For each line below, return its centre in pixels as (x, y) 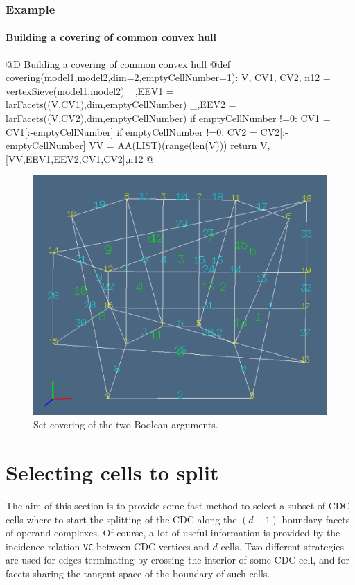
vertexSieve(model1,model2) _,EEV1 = (90, 90)
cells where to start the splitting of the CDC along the (121, 519)
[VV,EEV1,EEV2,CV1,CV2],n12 (75, 158)
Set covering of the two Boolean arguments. (126, 425)
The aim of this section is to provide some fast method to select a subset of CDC (178, 506)
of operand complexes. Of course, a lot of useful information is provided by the (173, 533)
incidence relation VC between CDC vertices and (107, 546)
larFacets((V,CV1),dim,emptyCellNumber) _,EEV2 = (121, 104)
